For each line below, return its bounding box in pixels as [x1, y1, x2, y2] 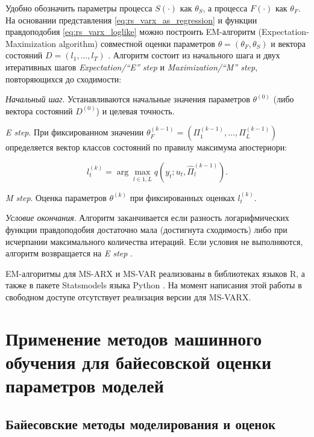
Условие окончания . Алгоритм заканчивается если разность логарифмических [5, 211, 289, 224]
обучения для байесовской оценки [5, 349, 272, 374]
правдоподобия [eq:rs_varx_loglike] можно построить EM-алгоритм [5, 25, 256, 38]
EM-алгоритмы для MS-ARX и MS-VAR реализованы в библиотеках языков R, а [5, 267, 306, 279]
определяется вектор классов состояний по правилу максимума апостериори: [5, 141, 287, 153]
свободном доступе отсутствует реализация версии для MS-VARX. [5, 290, 251, 303]
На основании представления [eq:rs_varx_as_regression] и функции [5, 13, 257, 26]
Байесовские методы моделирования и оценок [5, 414, 276, 433]
